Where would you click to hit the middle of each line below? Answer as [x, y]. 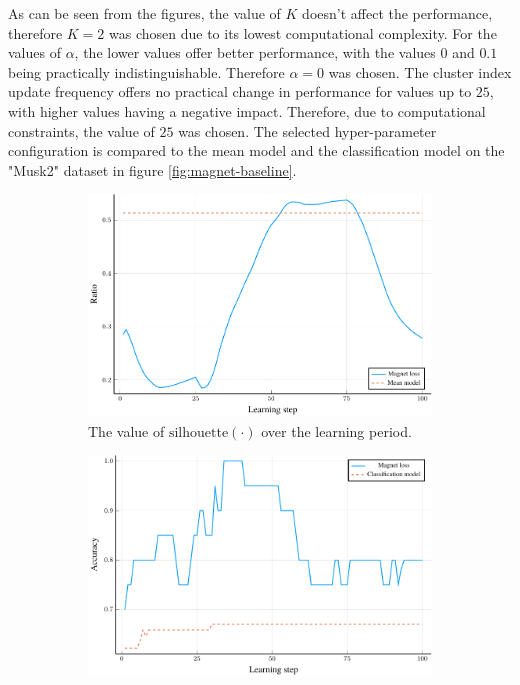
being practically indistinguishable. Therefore [146, 71]
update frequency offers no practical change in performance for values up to [240, 91]
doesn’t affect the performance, [397, 13]
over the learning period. [336, 430]
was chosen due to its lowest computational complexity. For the [303, 32]
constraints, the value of [81, 130]
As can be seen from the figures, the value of [144, 13]
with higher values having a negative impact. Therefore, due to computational [247, 110]
